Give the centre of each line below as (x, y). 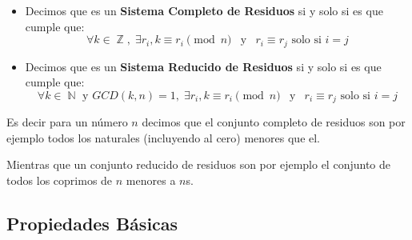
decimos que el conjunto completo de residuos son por (274, 122)
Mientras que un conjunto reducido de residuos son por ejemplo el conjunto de (198, 164)
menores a (151, 180)
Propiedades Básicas (92, 224)
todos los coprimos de (60, 180)
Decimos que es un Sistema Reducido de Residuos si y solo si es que (203, 66)
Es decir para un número (67, 122)
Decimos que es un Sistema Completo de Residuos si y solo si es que (204, 10)
